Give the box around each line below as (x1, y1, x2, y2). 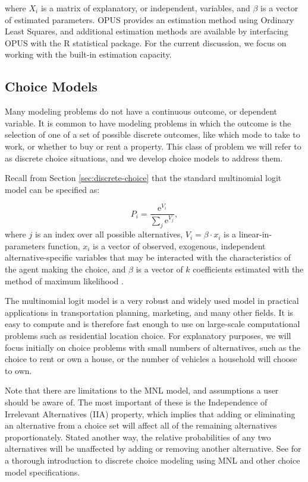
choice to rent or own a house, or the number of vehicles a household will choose (5, 353, 297, 365)
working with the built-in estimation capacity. (5, 48, 172, 61)
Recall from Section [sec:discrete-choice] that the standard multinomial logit (5, 172, 282, 184)
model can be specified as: (5, 183, 100, 195)
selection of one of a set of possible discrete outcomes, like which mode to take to (5, 128, 300, 141)
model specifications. (5, 465, 80, 478)
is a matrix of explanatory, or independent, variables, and (40, 2, 250, 14)
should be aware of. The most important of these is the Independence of (5, 395, 268, 408)
